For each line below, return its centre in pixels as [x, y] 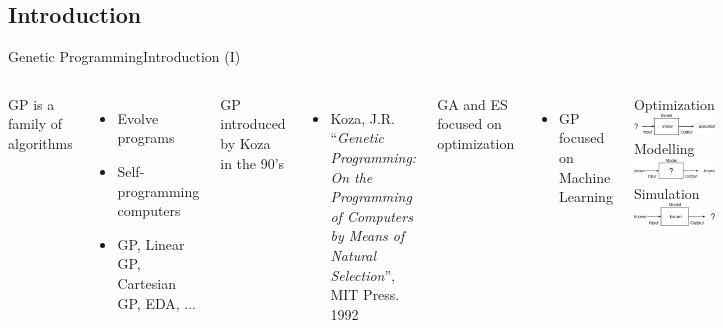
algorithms [40, 142]
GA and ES [472, 103]
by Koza [245, 142]
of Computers [371, 215]
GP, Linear [151, 243]
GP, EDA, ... [156, 302]
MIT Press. [365, 294]
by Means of [367, 235]
